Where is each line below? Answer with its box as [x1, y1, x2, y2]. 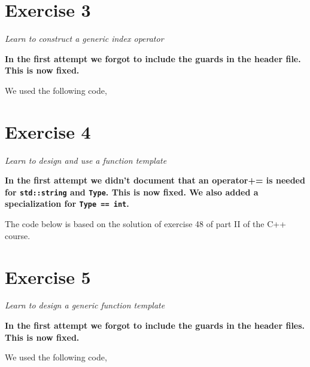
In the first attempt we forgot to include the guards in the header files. [5, 319, 305, 332]
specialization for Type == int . [5, 197, 129, 210]
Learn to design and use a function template [5, 154, 167, 166]
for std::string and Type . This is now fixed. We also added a [5, 185, 259, 198]
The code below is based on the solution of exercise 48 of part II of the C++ [5, 218, 287, 230]
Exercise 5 [5, 264, 91, 289]
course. [5, 229, 31, 241]
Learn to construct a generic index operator [5, 32, 164, 45]
